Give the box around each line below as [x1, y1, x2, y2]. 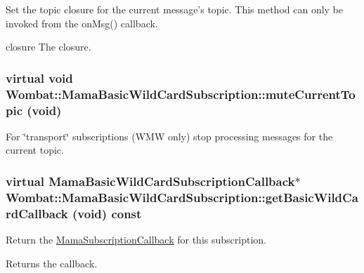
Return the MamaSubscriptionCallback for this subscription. [6, 232, 266, 247]
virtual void [6, 69, 73, 86]
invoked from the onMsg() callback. [6, 15, 158, 30]
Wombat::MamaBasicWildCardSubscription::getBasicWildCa [6, 188, 358, 206]
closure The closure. [6, 39, 91, 54]
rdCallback [6, 204, 68, 222]
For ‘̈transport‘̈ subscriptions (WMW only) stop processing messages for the [6, 128, 333, 143]
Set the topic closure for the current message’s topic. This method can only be [6, 2, 344, 16]
